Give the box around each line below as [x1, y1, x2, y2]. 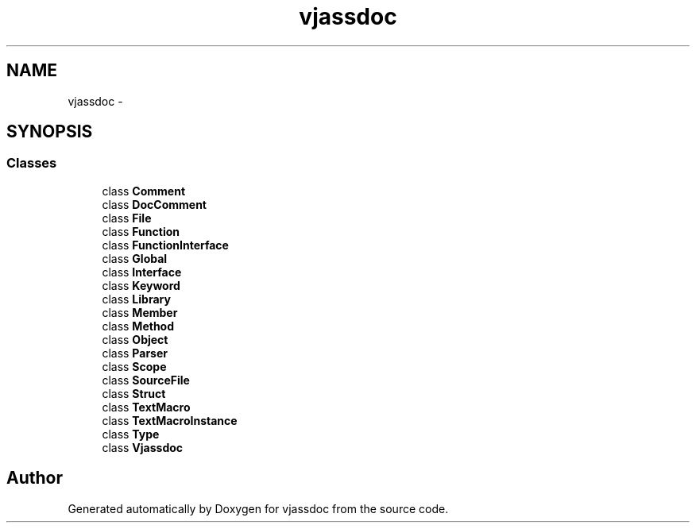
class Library [102, 292, 171, 306]
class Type [102, 427, 160, 441]
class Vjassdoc [102, 440, 184, 454]
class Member [102, 305, 178, 319]
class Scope [102, 359, 167, 373]
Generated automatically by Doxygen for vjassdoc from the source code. [68, 501, 449, 515]
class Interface [102, 264, 182, 279]
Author [6, 468, 63, 488]
